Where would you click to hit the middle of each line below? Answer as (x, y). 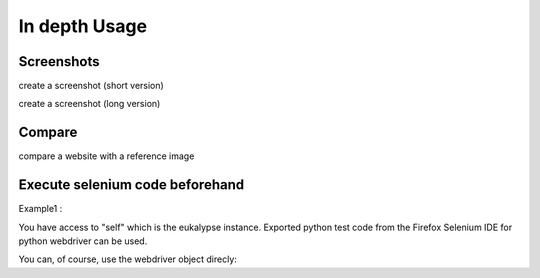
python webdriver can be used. (83, 241)
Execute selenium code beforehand (131, 185)
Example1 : (40, 209)
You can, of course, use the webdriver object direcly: (127, 259)
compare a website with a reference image (106, 156)
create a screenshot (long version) (89, 104)
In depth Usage (83, 26)
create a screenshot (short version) (91, 86)
